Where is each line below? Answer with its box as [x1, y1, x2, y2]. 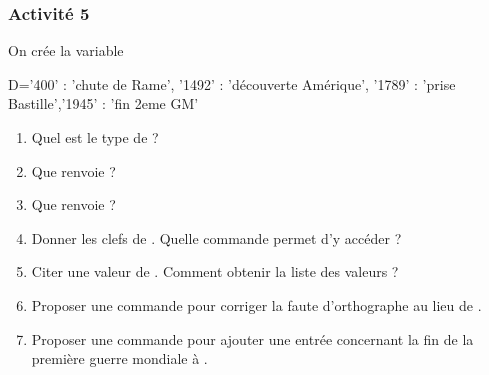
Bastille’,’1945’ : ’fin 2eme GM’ [8, 93, 199, 114]
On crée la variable [8, 40, 124, 61]
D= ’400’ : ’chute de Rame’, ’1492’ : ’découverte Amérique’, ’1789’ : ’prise [8, 73, 456, 94]
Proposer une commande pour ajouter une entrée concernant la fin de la [31, 328, 474, 349]
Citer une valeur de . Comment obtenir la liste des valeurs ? [31, 261, 399, 282]
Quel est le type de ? [31, 127, 159, 147]
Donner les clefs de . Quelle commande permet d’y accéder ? [31, 227, 402, 248]
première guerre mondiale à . [31, 348, 208, 369]
